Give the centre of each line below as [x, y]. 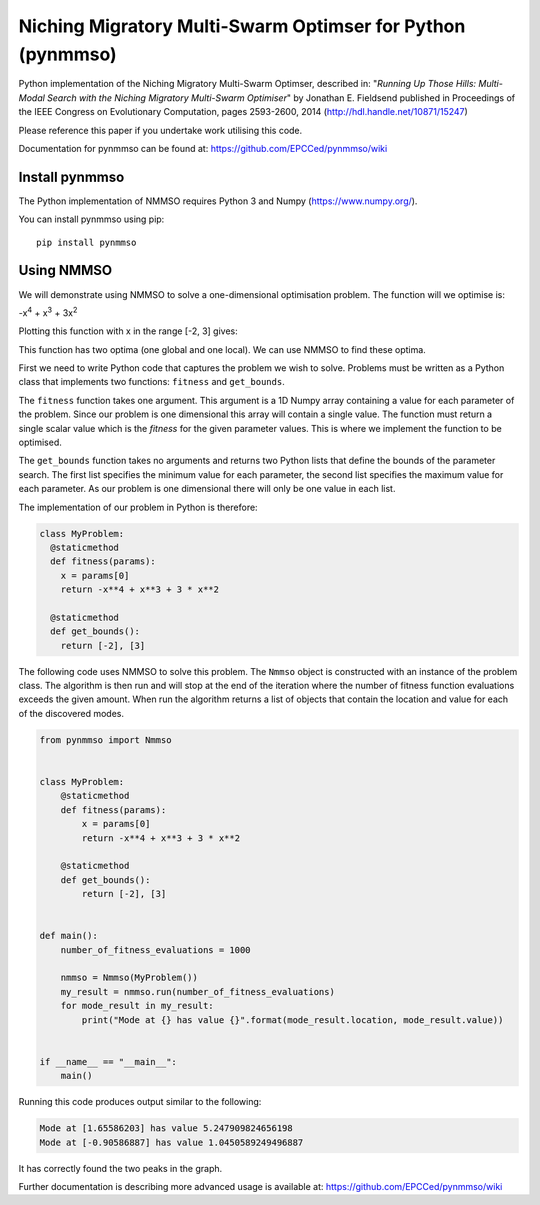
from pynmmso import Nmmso [105, 739]
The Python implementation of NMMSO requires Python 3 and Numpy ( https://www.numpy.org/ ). [218, 201]
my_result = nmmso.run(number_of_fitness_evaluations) [197, 991]
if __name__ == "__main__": [108, 1061]
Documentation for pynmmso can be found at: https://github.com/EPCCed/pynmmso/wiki [203, 148]
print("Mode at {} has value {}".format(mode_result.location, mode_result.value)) [292, 1019]
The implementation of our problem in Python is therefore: [138, 507]
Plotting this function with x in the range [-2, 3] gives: [128, 331]
